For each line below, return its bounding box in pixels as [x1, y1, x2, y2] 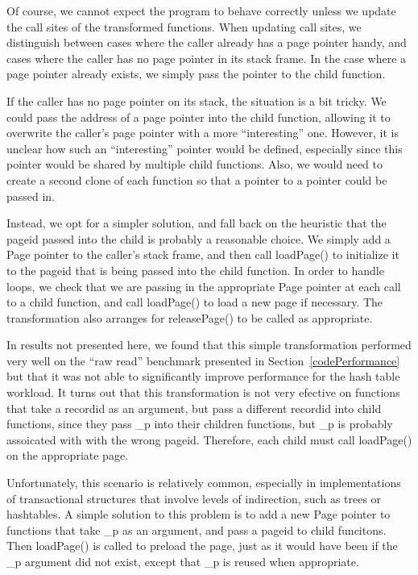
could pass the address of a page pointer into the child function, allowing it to [6, 108, 391, 125]
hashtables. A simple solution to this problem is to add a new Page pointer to [6, 506, 391, 523]
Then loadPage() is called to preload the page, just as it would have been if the [6, 537, 398, 554]
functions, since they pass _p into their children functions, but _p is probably [6, 415, 393, 432]
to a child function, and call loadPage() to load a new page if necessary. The [6, 294, 383, 310]
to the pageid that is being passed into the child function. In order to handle [6, 261, 384, 278]
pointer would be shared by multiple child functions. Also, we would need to [6, 156, 383, 173]
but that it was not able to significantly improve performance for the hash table [6, 368, 400, 385]
